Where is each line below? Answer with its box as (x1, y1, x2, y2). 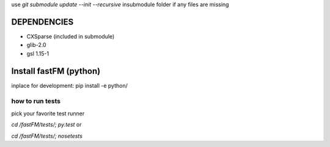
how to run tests (11, 97, 61, 106)
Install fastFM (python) (11, 66, 101, 76)
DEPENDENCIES (11, 16, 74, 27)
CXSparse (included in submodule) (26, 32, 115, 40)
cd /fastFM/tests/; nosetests (11, 132, 82, 140)
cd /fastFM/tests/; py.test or (11, 121, 82, 128)
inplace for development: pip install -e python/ (11, 82, 128, 89)
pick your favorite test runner (11, 110, 85, 117)
